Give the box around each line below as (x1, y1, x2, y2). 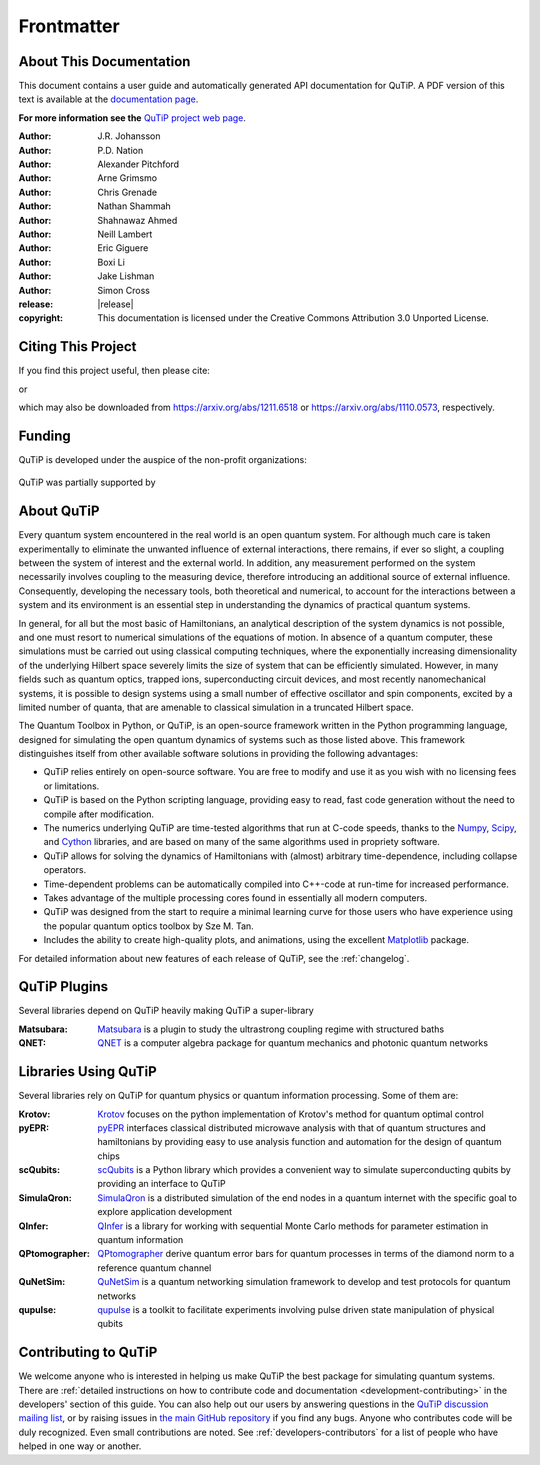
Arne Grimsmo (97, 172, 158, 184)
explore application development (97, 1206, 233, 1218)
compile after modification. (43, 808, 155, 820)
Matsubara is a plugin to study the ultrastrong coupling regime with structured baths (97, 1023, 445, 1035)
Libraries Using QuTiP (18, 1063, 157, 1080)
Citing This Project (18, 338, 137, 355)
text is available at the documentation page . (18, 93, 199, 105)
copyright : (18, 312, 64, 324)
